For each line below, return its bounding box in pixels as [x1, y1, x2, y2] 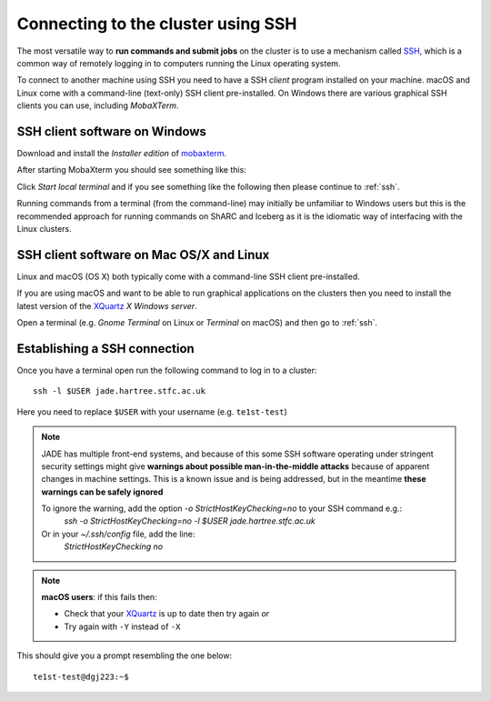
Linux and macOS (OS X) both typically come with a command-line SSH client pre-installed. [16, 271, 361, 282]
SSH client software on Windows [16, 124, 206, 139]
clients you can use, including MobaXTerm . [16, 100, 179, 111]
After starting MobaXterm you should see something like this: [16, 165, 247, 175]
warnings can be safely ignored [41, 486, 164, 497]
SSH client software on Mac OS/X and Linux [16, 246, 270, 263]
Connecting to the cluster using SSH [16, 14, 297, 34]
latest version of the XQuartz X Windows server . [16, 300, 197, 311]
